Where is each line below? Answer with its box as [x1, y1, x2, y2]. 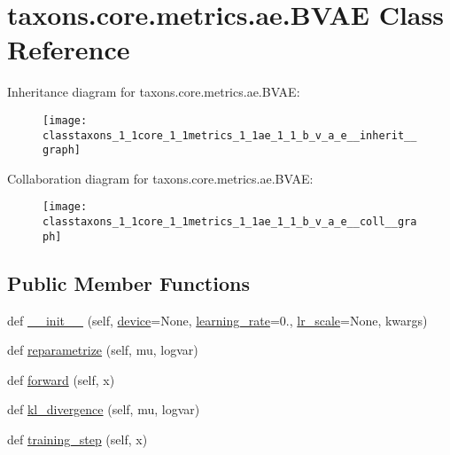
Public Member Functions [7, 269, 250, 296]
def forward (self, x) [7, 370, 115, 388]
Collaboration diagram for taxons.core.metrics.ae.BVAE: [7, 169, 314, 187]
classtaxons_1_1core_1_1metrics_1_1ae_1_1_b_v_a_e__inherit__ [43, 129, 417, 142]
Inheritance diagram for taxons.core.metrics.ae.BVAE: [7, 82, 300, 101]
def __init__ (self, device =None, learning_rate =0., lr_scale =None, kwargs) [7, 310, 428, 329]
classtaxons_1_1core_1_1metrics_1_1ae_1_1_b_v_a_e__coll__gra [43, 216, 417, 229]
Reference [7, 31, 130, 67]
